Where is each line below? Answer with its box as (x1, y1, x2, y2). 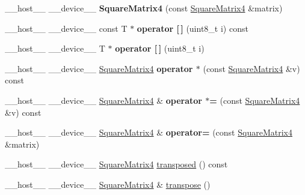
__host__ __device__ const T (5, 22, 128, 34)
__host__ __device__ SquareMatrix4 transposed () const (5, 158, 228, 170)
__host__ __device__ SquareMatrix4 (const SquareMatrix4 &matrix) (5, 2, 283, 14)
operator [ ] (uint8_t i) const (137, 22, 248, 34)
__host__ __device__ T (5, 42, 105, 55)
